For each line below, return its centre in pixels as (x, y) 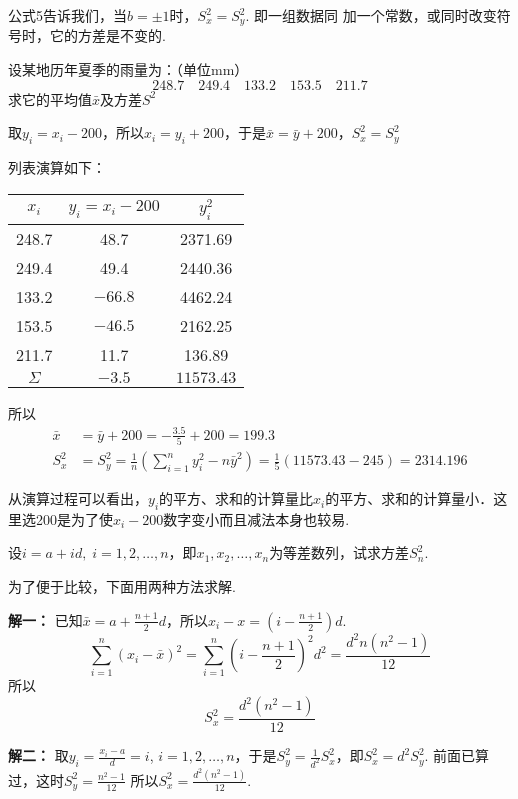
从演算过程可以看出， (78, 498)
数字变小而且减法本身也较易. (256, 518)
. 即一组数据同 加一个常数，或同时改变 (371, 15)
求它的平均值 (50, 98)
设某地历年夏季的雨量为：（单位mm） (128, 69)
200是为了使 (74, 518)
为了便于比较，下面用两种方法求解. (122, 586)
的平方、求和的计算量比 (236, 498)
